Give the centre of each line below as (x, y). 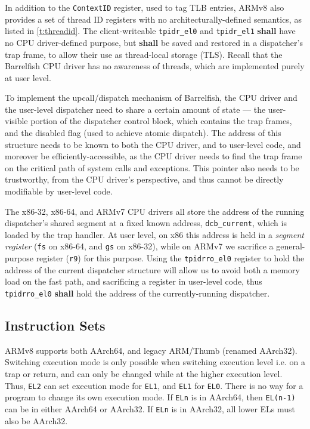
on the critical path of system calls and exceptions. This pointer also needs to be (152, 167)
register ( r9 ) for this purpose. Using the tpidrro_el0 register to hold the (170, 258)
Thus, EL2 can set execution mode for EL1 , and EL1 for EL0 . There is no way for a (154, 385)
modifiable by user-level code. (59, 191)
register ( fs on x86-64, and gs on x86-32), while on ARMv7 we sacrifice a (139, 246)
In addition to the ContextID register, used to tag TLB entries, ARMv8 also (145, 7)
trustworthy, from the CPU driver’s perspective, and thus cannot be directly (144, 179)
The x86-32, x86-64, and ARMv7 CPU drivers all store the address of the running (155, 211)
